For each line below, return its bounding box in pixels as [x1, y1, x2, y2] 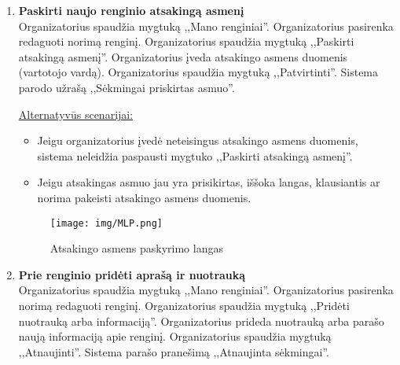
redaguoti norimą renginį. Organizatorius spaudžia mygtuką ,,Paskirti [18, 33, 354, 50]
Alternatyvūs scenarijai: [18, 105, 134, 122]
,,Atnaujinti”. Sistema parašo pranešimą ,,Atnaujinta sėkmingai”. [18, 343, 329, 359]
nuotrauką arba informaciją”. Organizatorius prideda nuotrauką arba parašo [18, 312, 384, 329]
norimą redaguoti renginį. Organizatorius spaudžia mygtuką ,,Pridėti [18, 297, 350, 313]
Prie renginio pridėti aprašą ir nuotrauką [18, 266, 246, 282]
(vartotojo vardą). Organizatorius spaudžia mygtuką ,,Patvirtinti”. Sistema [18, 64, 379, 80]
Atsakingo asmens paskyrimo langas [50, 240, 223, 256]
